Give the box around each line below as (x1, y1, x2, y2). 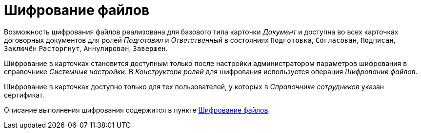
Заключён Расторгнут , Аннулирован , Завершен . (4, 44, 168, 52)
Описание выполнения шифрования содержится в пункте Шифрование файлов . (4, 105, 270, 114)
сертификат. (4, 90, 44, 99)
